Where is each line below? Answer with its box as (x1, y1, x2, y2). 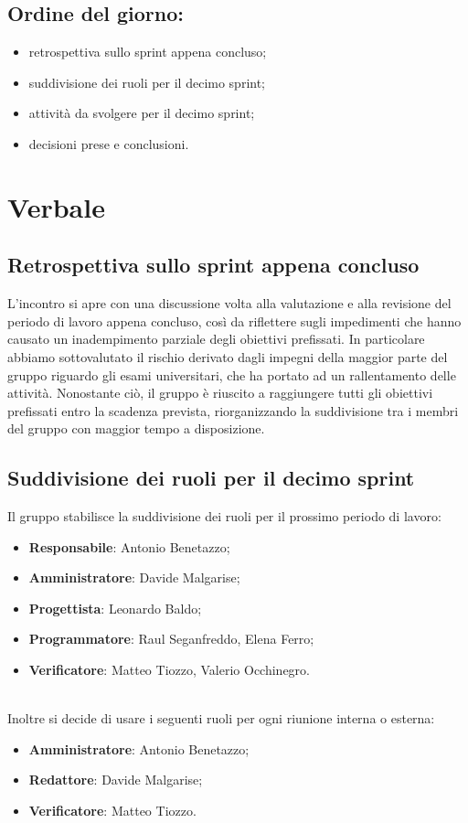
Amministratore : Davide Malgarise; (28, 568, 240, 587)
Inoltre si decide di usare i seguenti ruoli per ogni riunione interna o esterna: (7, 709, 435, 728)
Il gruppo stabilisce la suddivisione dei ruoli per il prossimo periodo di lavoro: (7, 507, 441, 526)
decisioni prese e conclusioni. (28, 134, 189, 153)
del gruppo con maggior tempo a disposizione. (7, 419, 265, 438)
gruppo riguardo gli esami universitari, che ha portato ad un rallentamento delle (7, 365, 456, 384)
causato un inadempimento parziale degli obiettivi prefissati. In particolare (7, 329, 425, 348)
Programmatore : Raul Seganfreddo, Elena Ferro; (28, 629, 314, 648)
